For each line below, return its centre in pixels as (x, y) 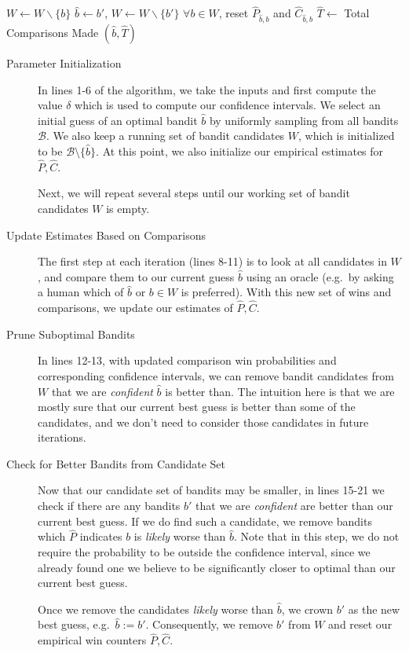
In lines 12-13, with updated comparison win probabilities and (187, 360)
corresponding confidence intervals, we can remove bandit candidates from (216, 375)
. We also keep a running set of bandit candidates (165, 136)
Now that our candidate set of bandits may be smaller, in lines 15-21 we (211, 490)
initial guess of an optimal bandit (118, 120)
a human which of (81, 292)
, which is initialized (347, 136)
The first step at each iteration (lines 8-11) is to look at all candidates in (212, 261)
